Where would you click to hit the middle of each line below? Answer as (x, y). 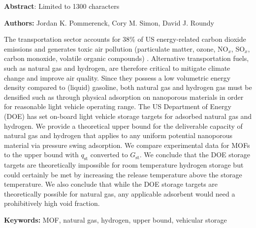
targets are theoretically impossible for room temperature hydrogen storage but (124, 165)
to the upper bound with (41, 155)
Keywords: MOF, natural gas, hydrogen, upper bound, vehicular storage (115, 220)
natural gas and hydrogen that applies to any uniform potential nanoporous (118, 135)
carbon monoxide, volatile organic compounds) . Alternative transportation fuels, (127, 58)
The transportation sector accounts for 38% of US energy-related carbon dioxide (125, 39)
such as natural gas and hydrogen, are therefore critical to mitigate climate (117, 68)
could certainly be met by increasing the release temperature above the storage (123, 174)
